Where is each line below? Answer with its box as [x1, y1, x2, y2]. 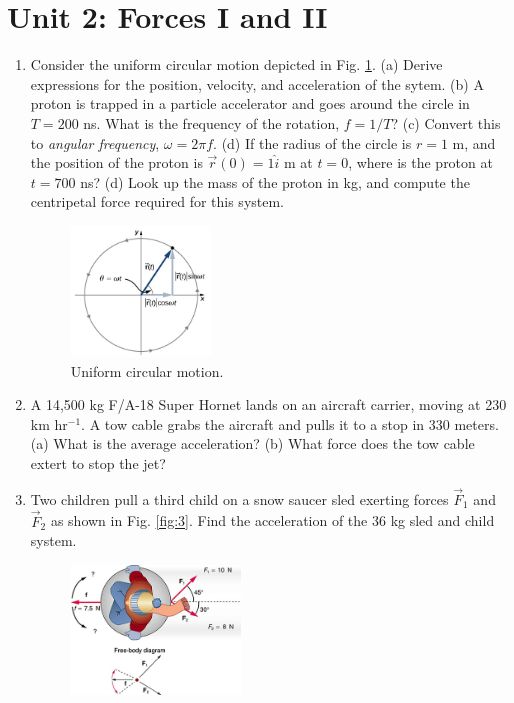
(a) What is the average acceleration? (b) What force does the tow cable [30, 433, 475, 454]
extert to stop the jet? [30, 452, 166, 473]
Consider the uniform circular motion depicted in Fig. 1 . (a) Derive [30, 54, 443, 75]
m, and [452, 132, 496, 153]
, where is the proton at [348, 152, 493, 173]
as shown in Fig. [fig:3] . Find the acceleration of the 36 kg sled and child [50, 510, 495, 531]
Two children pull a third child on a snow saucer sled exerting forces [30, 488, 449, 509]
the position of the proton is [30, 152, 203, 173]
